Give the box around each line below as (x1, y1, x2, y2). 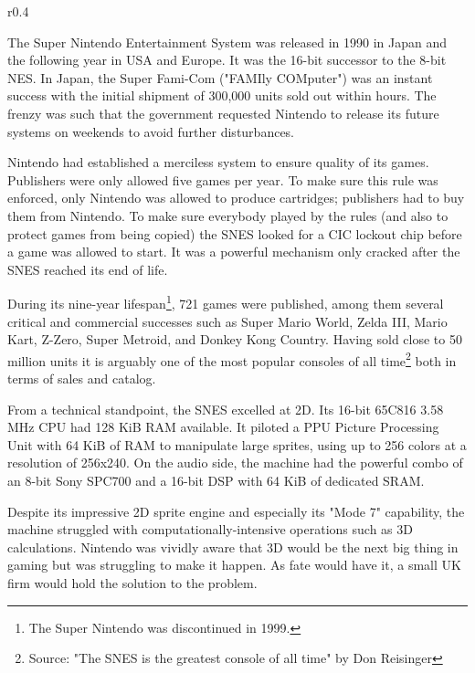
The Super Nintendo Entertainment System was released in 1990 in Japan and (7, 32, 448, 51)
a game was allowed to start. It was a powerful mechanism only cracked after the (7, 242, 460, 261)
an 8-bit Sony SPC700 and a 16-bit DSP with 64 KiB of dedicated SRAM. (7, 470, 425, 489)
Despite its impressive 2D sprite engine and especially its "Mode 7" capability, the (7, 501, 465, 521)
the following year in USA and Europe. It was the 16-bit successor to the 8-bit (7, 50, 447, 69)
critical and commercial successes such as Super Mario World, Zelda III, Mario (7, 311, 448, 331)
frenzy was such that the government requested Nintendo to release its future (7, 103, 439, 122)
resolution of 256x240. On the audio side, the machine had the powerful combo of (7, 453, 463, 472)
